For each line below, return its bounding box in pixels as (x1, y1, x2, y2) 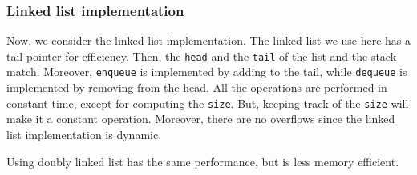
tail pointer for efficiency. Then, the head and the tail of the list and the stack (6, 47, 397, 64)
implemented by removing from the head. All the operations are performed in (6, 79, 387, 96)
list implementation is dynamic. (6, 125, 162, 142)
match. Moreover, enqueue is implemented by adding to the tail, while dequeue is (6, 63, 407, 80)
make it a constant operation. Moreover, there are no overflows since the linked (6, 110, 395, 127)
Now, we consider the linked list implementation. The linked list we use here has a (6, 32, 411, 49)
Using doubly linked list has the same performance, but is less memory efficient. (6, 153, 399, 169)
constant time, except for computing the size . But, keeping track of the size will (6, 94, 409, 111)
